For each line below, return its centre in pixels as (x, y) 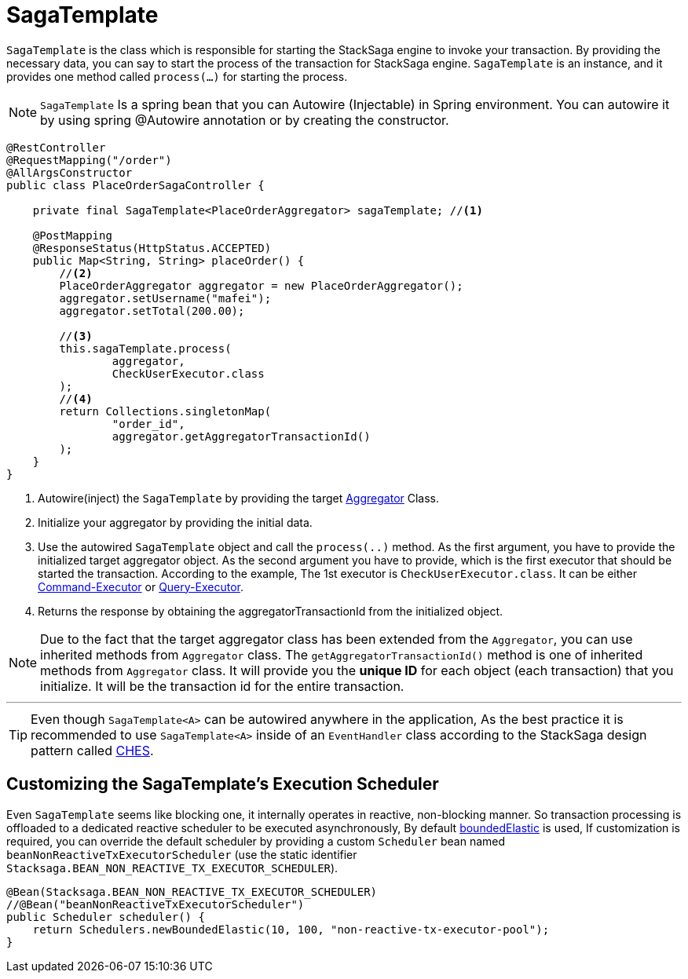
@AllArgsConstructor (70, 172)
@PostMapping (72, 235)
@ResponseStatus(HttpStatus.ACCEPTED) (152, 248)
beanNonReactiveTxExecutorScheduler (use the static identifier (182, 854)
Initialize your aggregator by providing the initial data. (175, 522)
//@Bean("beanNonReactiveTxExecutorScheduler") (156, 904)
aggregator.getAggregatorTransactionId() (241, 436)
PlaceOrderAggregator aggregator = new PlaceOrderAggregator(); (261, 285)
